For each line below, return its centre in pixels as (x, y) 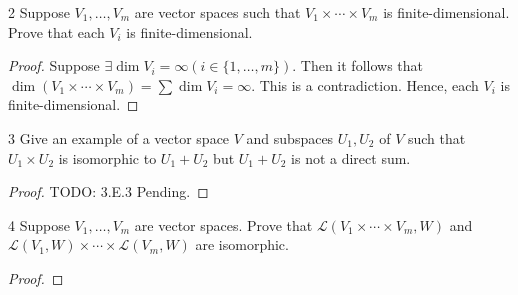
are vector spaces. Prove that (223, 224)
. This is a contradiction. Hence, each (365, 84)
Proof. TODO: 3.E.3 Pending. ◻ (108, 191)
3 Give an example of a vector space (119, 137)
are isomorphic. (242, 244)
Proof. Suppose (54, 65)
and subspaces (290, 137)
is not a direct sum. (351, 157)
